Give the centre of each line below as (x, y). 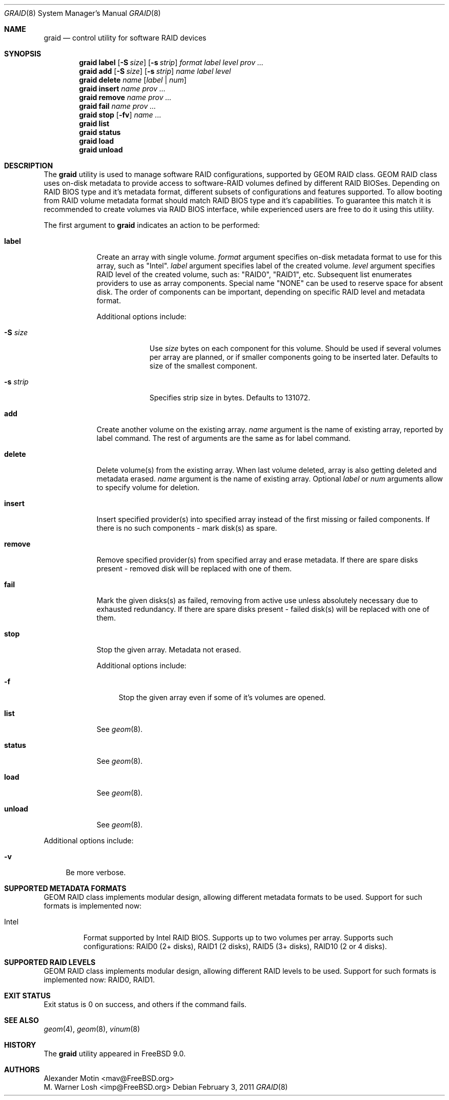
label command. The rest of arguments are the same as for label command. (223, 438)
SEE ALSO (22, 1020)
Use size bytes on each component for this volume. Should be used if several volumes (295, 348)
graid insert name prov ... (123, 89)
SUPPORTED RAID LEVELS (50, 962)
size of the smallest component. (203, 366)
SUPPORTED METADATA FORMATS (65, 888)
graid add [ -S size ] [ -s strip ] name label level (155, 71)
